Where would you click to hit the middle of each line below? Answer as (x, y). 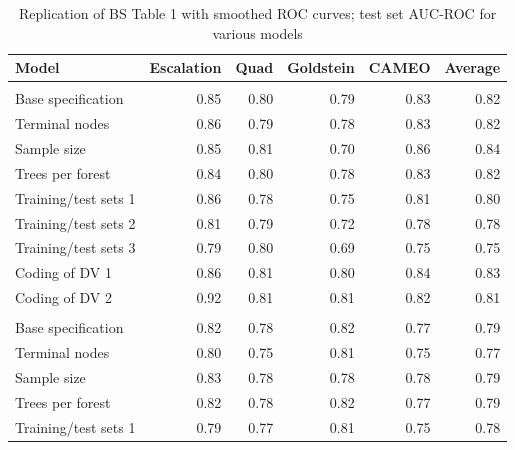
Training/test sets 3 (75, 247)
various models (257, 32)
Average (472, 67)
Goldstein (321, 67)
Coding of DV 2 (64, 297)
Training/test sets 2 (75, 222)
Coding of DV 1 (64, 272)
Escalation (185, 67)
